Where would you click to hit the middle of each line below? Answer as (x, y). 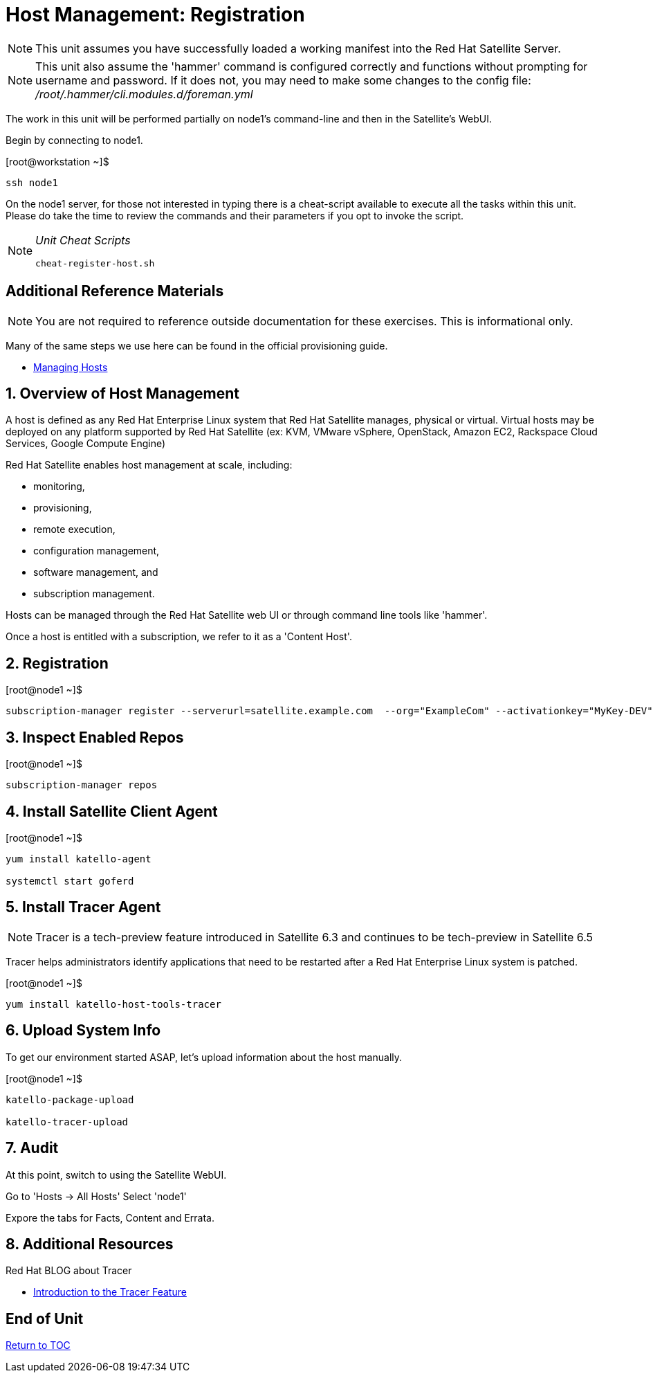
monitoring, (59, 487)
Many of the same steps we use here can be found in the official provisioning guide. (197, 345)
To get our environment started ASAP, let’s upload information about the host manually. (204, 1057)
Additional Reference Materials (115, 291)
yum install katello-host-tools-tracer (113, 1004)
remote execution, (74, 529)
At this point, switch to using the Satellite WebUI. (116, 1175)
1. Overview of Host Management (122, 394)
